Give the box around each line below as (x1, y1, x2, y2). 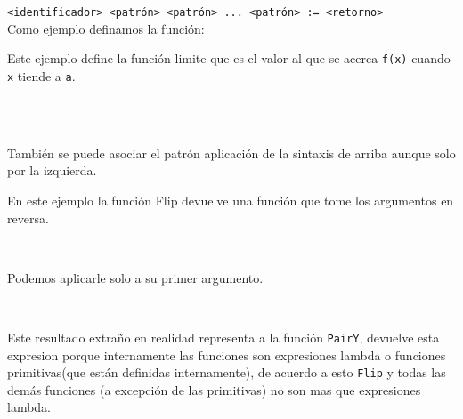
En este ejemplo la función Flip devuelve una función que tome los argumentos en (7, 190, 454, 209)
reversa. (7, 208, 49, 227)
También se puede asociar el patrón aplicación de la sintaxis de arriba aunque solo (7, 143, 456, 162)
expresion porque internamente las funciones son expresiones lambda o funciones (7, 345, 446, 364)
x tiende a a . (7, 66, 76, 85)
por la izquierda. (7, 161, 97, 180)
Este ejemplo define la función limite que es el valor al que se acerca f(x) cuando (7, 49, 451, 68)
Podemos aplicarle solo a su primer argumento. (7, 268, 264, 286)
